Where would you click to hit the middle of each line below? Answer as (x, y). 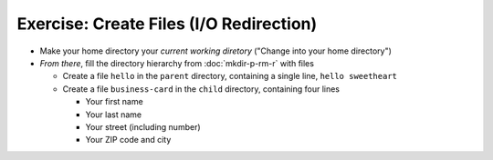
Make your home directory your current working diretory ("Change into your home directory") (216, 51)
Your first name (114, 102)
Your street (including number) (143, 126)
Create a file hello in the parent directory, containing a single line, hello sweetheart (230, 76)
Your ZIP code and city (128, 140)
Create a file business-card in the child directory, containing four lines (201, 89)
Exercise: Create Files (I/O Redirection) (167, 24)
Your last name (114, 115)
